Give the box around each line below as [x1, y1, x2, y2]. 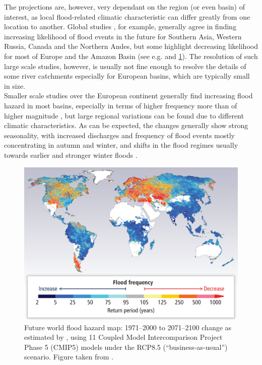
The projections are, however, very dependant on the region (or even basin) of [4, 2, 245, 12]
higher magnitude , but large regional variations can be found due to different [4, 110, 244, 120]
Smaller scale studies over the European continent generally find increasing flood [4, 90, 253, 101]
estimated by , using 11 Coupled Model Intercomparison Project [24, 332, 223, 342]
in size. [4, 80, 26, 91]
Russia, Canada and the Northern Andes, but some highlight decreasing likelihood [4, 41, 258, 51]
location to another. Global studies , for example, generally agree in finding [4, 21, 236, 32]
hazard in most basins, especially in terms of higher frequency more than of [4, 100, 237, 110]
